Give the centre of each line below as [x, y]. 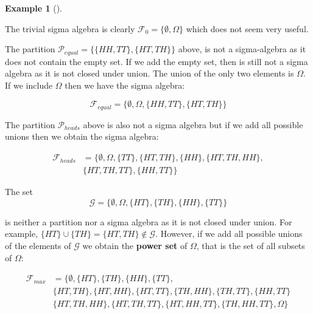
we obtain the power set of [135, 245]
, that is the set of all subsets [251, 245]
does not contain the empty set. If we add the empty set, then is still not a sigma [156, 61]
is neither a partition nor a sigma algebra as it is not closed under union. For [149, 221]
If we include [29, 85]
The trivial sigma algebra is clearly [70, 28]
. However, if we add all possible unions [229, 234]
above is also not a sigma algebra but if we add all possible [193, 124]
